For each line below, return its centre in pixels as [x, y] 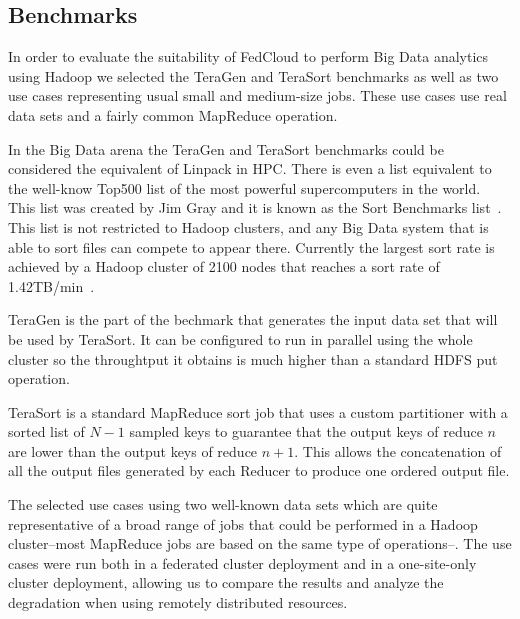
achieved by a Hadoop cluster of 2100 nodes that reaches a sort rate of [224, 266]
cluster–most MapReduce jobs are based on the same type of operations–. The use [260, 543]
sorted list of [46, 431]
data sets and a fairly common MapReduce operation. [173, 114]
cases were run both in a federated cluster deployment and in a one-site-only [242, 562]
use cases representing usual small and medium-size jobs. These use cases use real [257, 95]
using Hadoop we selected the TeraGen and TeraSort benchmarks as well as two [253, 75]
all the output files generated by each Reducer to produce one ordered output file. [259, 470]
